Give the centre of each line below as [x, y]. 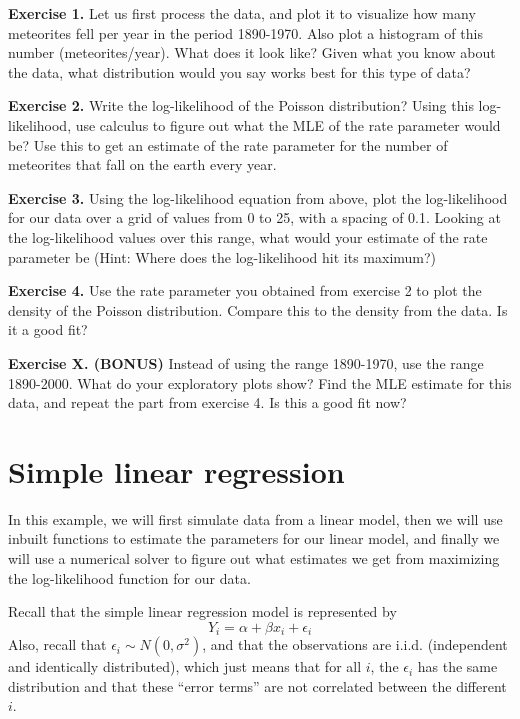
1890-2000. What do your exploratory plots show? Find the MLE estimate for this [260, 382]
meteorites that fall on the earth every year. [142, 164]
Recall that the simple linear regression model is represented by [202, 611]
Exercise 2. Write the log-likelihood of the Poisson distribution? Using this [241, 105]
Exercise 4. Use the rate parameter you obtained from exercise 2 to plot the [245, 290]
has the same [457, 666]
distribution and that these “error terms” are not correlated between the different [257, 685]
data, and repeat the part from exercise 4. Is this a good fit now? [207, 402]
